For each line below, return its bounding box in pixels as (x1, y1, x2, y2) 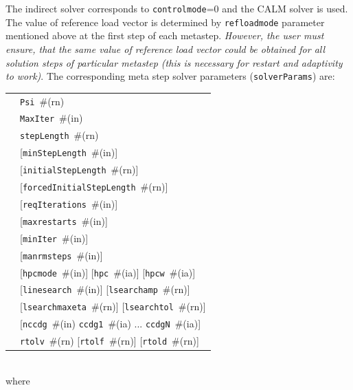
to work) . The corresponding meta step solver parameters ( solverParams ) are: (5, 69, 335, 83)
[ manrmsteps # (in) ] (20, 248, 103, 262)
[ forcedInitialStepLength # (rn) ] (20, 180, 168, 194)
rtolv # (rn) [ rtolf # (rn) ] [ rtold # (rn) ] (20, 334, 199, 348)
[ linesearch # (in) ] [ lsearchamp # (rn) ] (20, 282, 190, 296)
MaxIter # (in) (20, 111, 83, 125)
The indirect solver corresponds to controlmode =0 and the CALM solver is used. (5, 1, 348, 15)
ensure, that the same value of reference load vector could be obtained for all (5, 41, 326, 56)
